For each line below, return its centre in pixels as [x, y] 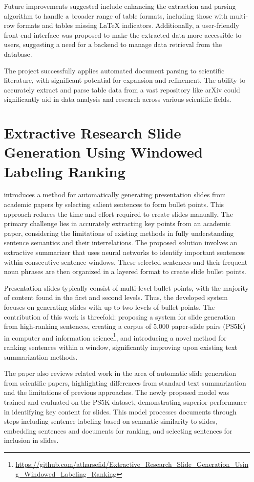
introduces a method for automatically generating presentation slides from [115, 195]
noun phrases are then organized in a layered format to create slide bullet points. [125, 271]
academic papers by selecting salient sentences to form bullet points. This [114, 204]
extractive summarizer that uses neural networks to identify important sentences [124, 252]
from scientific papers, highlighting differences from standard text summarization [125, 382]
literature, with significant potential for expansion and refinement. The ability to [125, 80]
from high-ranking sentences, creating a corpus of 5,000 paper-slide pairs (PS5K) [125, 326]
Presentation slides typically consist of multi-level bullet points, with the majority [126, 287]
